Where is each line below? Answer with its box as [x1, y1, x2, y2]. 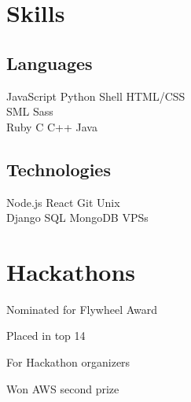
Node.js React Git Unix [6, 194, 120, 210]
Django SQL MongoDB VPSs [6, 209, 149, 226]
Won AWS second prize [6, 380, 119, 396]
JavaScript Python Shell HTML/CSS [6, 87, 185, 104]
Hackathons [6, 255, 136, 287]
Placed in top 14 [6, 327, 86, 344]
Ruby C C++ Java [6, 118, 97, 135]
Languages [6, 50, 93, 75]
